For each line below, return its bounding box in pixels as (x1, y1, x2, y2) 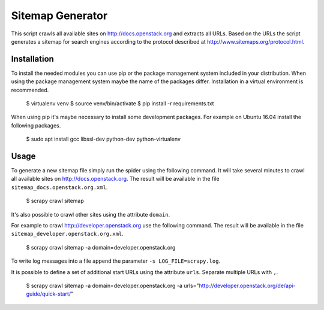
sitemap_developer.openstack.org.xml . (11, 230, 124, 238)
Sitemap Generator (11, 9, 108, 22)
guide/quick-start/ (26, 290, 71, 297)
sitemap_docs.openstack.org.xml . (11, 183, 108, 191)
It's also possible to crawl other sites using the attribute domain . (11, 211, 170, 218)
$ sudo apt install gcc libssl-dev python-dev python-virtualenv (26, 135, 181, 143)
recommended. (11, 86, 49, 93)
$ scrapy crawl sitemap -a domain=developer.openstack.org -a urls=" (26, 282, 199, 289)
